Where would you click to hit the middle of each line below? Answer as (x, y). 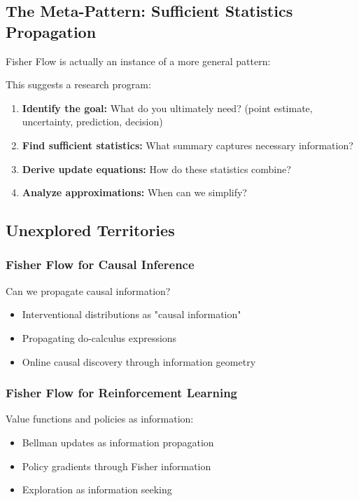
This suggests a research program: (78, 84)
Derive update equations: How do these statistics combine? (156, 169)
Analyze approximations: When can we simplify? (134, 192)
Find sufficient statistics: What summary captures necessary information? (188, 145)
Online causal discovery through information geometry (139, 361)
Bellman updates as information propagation (118, 442)
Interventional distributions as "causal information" (132, 314)
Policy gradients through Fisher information (117, 466)
